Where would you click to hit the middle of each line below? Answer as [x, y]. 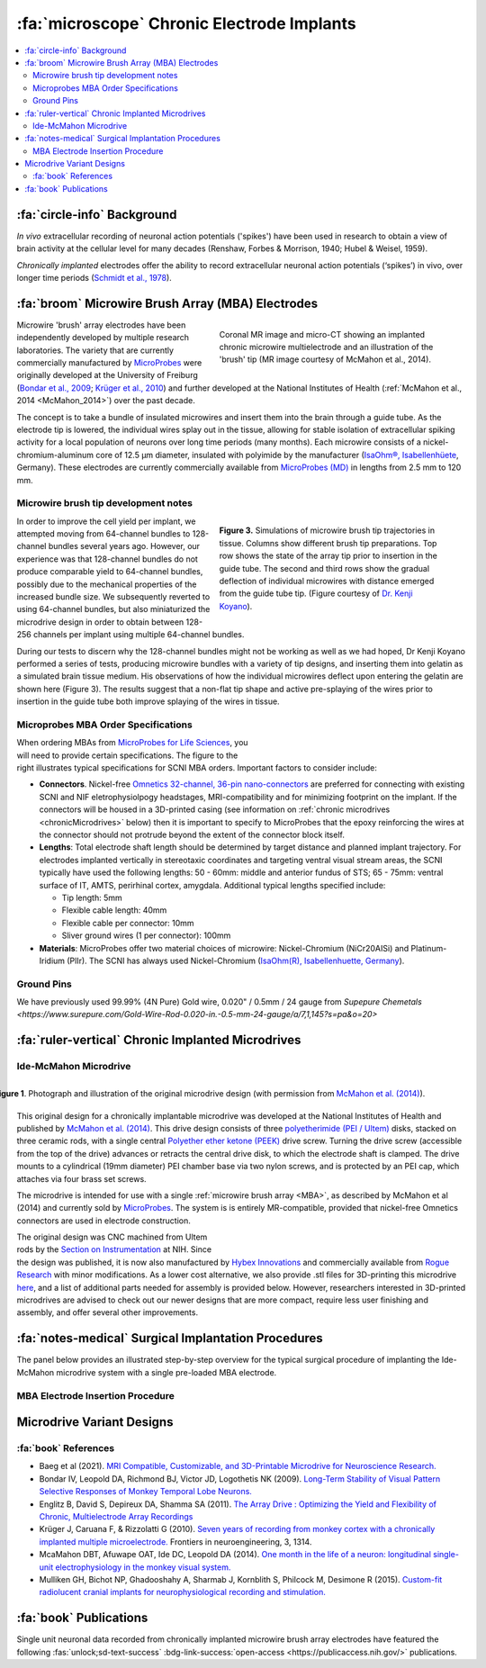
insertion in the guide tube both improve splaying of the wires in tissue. [148, 701]
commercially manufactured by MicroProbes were [109, 363]
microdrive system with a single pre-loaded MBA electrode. [166, 1372]
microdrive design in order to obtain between [100, 622]
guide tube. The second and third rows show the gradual [324, 568]
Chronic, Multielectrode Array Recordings [116, 1517]
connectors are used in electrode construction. [103, 1221]
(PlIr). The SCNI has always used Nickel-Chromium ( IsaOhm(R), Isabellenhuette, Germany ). [236, 960]
